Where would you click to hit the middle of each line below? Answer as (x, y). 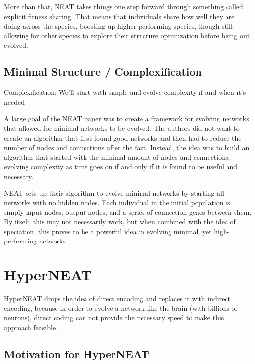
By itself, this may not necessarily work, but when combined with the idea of (120, 222)
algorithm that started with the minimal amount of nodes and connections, (117, 157)
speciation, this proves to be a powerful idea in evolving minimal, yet (108, 231)
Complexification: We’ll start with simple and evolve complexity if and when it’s (125, 92)
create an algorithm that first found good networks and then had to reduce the (123, 137)
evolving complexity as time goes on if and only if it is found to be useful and (121, 167)
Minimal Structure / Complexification (103, 72)
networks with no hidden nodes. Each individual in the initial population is (117, 202)
